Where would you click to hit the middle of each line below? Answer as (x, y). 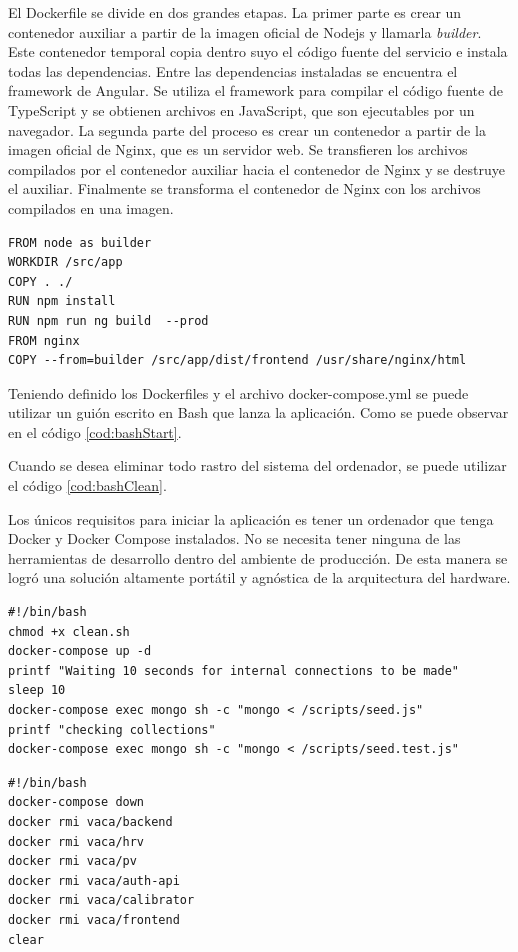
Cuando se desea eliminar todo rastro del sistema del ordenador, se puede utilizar (257, 465)
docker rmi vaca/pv (72, 861)
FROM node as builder (80, 242)
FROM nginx (44, 340)
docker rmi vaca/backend (90, 821)
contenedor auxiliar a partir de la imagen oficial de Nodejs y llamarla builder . (245, 31)
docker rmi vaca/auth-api (94, 880)
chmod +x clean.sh (69, 631)
